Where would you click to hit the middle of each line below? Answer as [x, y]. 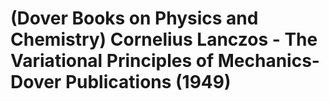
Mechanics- [268, 61]
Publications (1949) [148, 82]
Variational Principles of [112, 61]
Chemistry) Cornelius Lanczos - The [164, 39]
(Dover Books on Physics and [134, 18]
